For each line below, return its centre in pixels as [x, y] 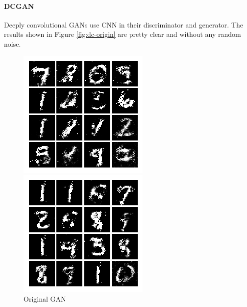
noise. [12, 43]
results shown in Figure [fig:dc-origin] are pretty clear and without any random [123, 34]
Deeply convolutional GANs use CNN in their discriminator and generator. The [124, 24]
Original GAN [45, 298]
